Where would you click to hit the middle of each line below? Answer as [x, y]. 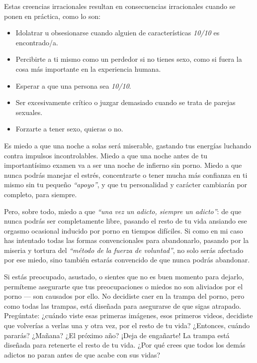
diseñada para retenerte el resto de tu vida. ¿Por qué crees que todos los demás [125, 345]
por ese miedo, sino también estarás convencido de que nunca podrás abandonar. [127, 260]
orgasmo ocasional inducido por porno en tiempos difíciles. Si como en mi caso [124, 230]
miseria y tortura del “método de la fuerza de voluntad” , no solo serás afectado [124, 250]
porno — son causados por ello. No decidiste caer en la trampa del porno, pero [124, 296]
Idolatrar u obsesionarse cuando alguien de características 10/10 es [118, 33]
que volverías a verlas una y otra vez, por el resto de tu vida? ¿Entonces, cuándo [127, 325]
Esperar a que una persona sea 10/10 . [73, 85]
